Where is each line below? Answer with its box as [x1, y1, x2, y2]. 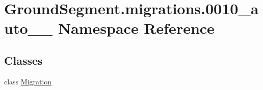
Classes [4, 52, 43, 68]
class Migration [4, 76, 52, 86]
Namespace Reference [58, 18, 215, 38]
